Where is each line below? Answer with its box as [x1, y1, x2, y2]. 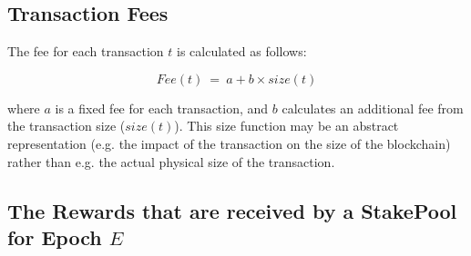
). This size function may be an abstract [174, 116, 399, 135]
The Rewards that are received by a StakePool [7, 196, 457, 224]
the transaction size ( [7, 116, 126, 135]
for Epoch [7, 222, 102, 251]
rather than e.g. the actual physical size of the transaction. [7, 152, 335, 171]
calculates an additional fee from [282, 98, 464, 117]
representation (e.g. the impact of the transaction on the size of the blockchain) [7, 133, 451, 153]
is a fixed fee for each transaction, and [55, 98, 269, 117]
